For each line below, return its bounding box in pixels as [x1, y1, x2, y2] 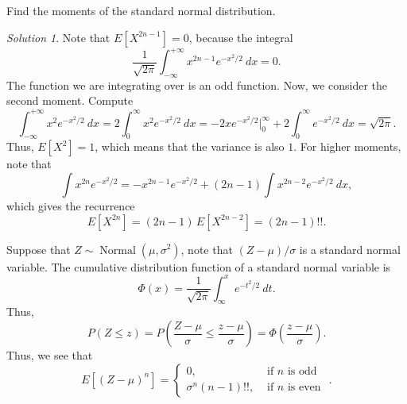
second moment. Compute [6, 92, 134, 109]
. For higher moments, [293, 138, 401, 155]
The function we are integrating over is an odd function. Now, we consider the [6, 76, 388, 93]
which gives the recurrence [6, 197, 135, 214]
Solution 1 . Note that [6, 29, 110, 45]
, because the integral [188, 29, 293, 45]
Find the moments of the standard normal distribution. [6, 2, 276, 18]
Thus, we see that [6, 347, 93, 364]
